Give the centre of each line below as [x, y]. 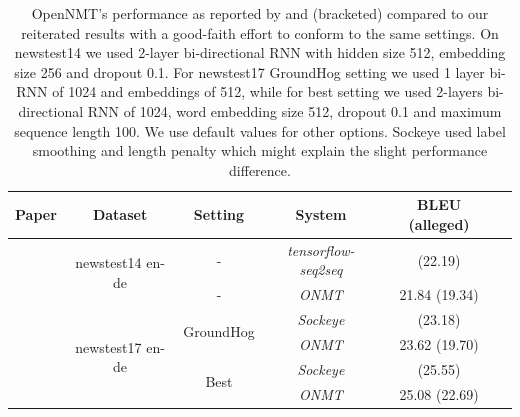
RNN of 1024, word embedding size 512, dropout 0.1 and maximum [294, 110]
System [321, 214]
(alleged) [439, 223]
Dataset [120, 214]
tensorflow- [321, 249]
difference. [260, 169]
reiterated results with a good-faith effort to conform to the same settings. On [260, 32]
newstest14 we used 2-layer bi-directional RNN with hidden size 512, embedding [260, 52]
